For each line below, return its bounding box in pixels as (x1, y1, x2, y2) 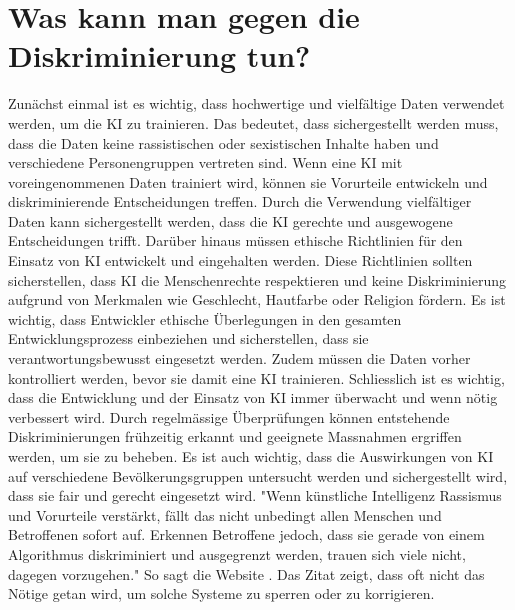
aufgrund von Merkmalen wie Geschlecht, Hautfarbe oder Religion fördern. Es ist (8, 289, 506, 310)
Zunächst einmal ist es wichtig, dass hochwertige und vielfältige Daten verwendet (8, 93, 505, 114)
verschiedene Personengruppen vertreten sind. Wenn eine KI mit (8, 152, 403, 173)
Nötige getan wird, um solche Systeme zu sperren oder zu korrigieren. (8, 583, 435, 604)
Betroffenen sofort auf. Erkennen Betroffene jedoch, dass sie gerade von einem (8, 524, 485, 545)
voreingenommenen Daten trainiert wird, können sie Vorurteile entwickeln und (8, 171, 488, 192)
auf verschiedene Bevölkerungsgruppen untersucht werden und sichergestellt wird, (8, 465, 508, 486)
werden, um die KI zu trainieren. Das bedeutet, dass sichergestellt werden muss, (8, 112, 499, 133)
